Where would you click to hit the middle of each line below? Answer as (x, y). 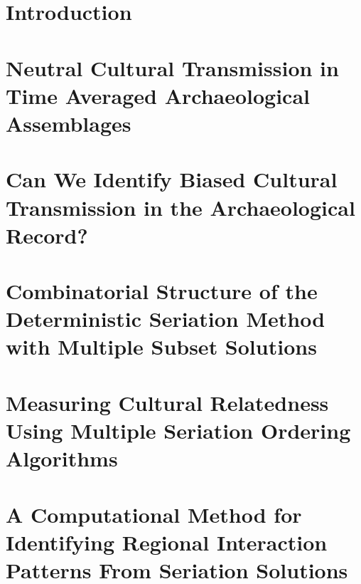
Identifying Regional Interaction (167, 542)
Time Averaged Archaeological (158, 95)
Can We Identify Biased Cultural (172, 179)
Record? (47, 235)
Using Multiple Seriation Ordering (178, 430)
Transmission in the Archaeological (180, 207)
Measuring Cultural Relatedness (167, 402)
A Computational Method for (154, 514)
